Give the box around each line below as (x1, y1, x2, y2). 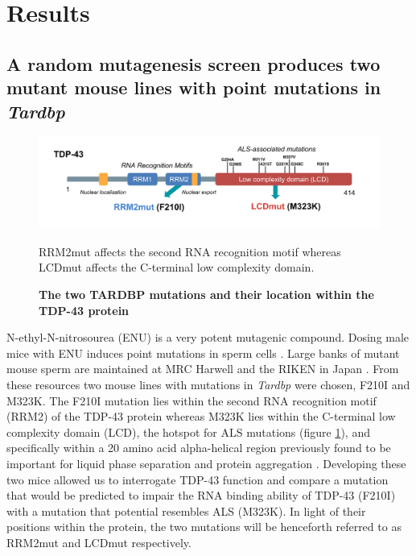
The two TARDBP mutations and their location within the (39, 286, 374, 302)
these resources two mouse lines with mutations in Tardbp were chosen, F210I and (6, 376, 410, 392)
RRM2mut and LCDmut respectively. (6, 533, 192, 550)
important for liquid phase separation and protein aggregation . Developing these (6, 454, 406, 471)
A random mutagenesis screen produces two (6, 51, 381, 76)
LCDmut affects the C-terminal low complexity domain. (39, 259, 315, 276)
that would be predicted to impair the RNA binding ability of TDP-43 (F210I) (6, 487, 396, 504)
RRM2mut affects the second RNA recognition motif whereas (39, 243, 341, 259)
